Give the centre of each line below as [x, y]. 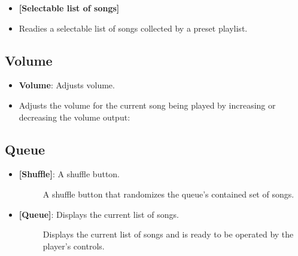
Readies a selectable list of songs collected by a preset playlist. [133, 28]
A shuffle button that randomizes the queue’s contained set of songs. [168, 194]
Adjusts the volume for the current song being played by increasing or [147, 105]
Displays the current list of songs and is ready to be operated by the [168, 234]
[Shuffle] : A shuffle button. [69, 174]
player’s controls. [74, 246]
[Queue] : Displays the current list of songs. [99, 214]
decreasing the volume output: [74, 117]
